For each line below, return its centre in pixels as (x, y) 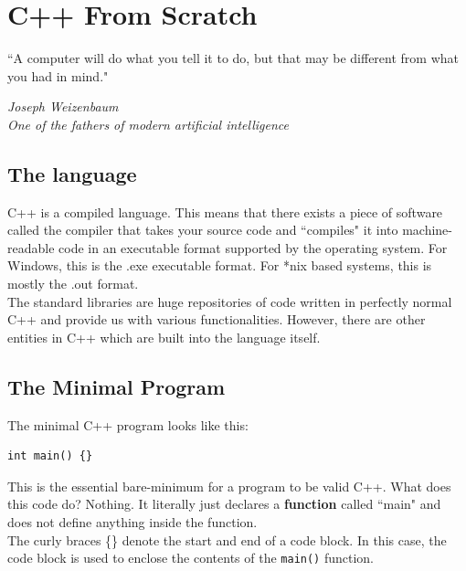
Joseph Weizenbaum (63, 106)
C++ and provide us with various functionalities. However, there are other (217, 319)
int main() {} (50, 456)
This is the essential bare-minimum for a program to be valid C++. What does (229, 486)
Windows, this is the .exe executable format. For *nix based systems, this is (220, 265)
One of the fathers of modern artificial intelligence (148, 124)
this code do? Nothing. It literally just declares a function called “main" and (224, 504)
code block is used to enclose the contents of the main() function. (191, 558)
